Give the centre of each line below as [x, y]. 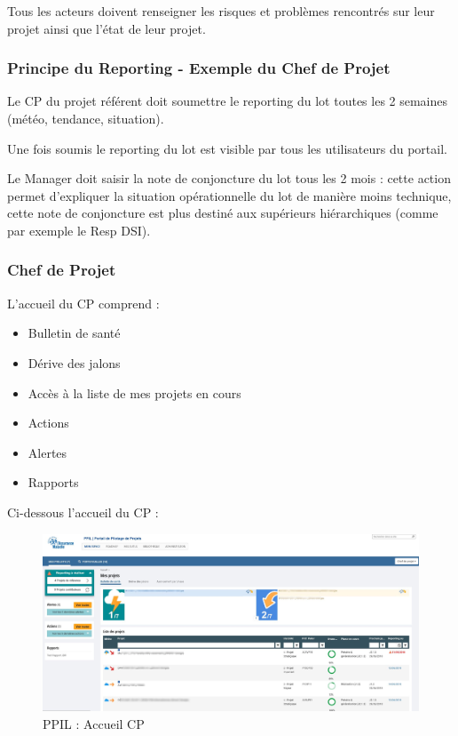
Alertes [47, 452]
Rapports [53, 482]
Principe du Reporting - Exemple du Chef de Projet [199, 68]
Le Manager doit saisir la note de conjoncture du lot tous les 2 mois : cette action [229, 178]
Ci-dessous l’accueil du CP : [83, 512]
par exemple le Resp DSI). [79, 230]
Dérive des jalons [74, 362]
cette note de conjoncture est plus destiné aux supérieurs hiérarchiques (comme [223, 213]
